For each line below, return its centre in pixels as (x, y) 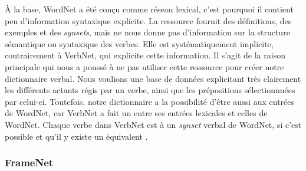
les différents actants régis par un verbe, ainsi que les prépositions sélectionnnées (150, 90)
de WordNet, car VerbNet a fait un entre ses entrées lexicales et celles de (136, 113)
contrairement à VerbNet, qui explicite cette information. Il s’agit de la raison (145, 55)
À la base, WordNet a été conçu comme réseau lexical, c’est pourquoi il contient (149, 9)
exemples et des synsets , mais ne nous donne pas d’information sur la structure (147, 32)
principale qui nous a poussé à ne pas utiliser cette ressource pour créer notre (144, 66)
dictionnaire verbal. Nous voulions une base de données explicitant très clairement (153, 78)
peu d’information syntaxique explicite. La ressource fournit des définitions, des (148, 20)
